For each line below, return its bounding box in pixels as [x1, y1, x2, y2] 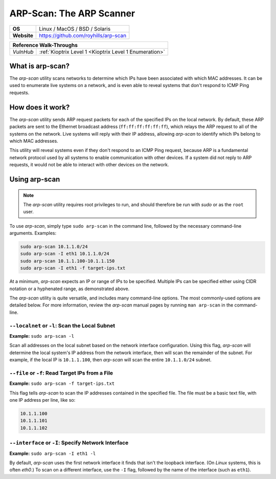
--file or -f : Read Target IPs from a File [9, 369, 113, 376]
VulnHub [12, 48, 34, 55]
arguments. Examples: [9, 230, 56, 236]
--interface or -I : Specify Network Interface [9, 439, 129, 446]
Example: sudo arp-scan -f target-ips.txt [9, 380, 115, 386]
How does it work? [9, 103, 70, 112]
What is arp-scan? [9, 61, 70, 70]
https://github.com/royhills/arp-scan [39, 32, 127, 39]
